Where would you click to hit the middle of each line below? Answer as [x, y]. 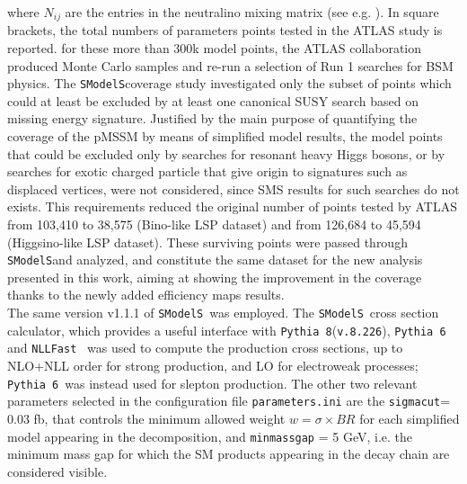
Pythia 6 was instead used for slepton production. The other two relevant [212, 383]
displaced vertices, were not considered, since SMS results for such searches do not [233, 188]
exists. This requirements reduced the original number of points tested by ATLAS [232, 206]
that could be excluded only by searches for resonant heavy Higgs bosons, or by [226, 153]
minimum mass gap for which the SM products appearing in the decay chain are [229, 454]
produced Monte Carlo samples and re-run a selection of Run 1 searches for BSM [230, 65]
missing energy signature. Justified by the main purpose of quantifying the [212, 118]
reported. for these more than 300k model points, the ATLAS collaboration [215, 48]
